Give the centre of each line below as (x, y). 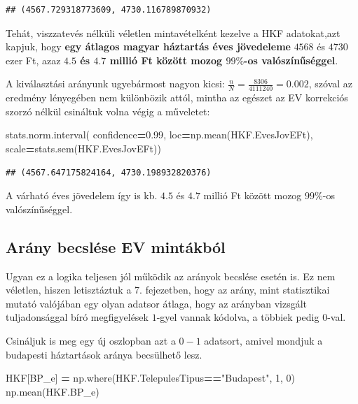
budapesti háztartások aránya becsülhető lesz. (104, 354)
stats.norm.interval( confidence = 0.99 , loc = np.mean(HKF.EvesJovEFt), (159, 135)
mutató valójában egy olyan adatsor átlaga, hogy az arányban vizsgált (156, 303)
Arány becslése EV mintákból (116, 246)
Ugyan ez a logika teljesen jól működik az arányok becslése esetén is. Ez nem (171, 276)
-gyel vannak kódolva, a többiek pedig (238, 317)
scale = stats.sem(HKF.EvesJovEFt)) (83, 148)
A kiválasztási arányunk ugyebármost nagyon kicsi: (115, 84)
